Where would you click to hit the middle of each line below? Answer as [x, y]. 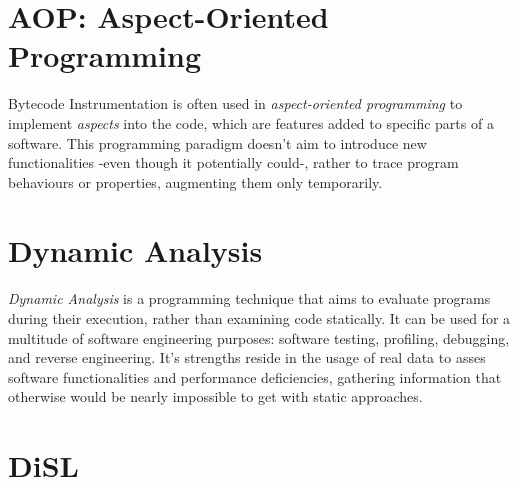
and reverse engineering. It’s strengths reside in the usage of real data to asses [247, 357]
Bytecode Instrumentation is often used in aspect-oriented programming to [235, 103]
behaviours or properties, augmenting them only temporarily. [195, 181]
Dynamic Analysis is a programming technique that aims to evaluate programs [249, 298]
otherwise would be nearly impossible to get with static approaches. [215, 396]
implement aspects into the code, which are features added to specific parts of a [251, 122]
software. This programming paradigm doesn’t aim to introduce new [217, 142]
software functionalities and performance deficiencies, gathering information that [255, 376]
